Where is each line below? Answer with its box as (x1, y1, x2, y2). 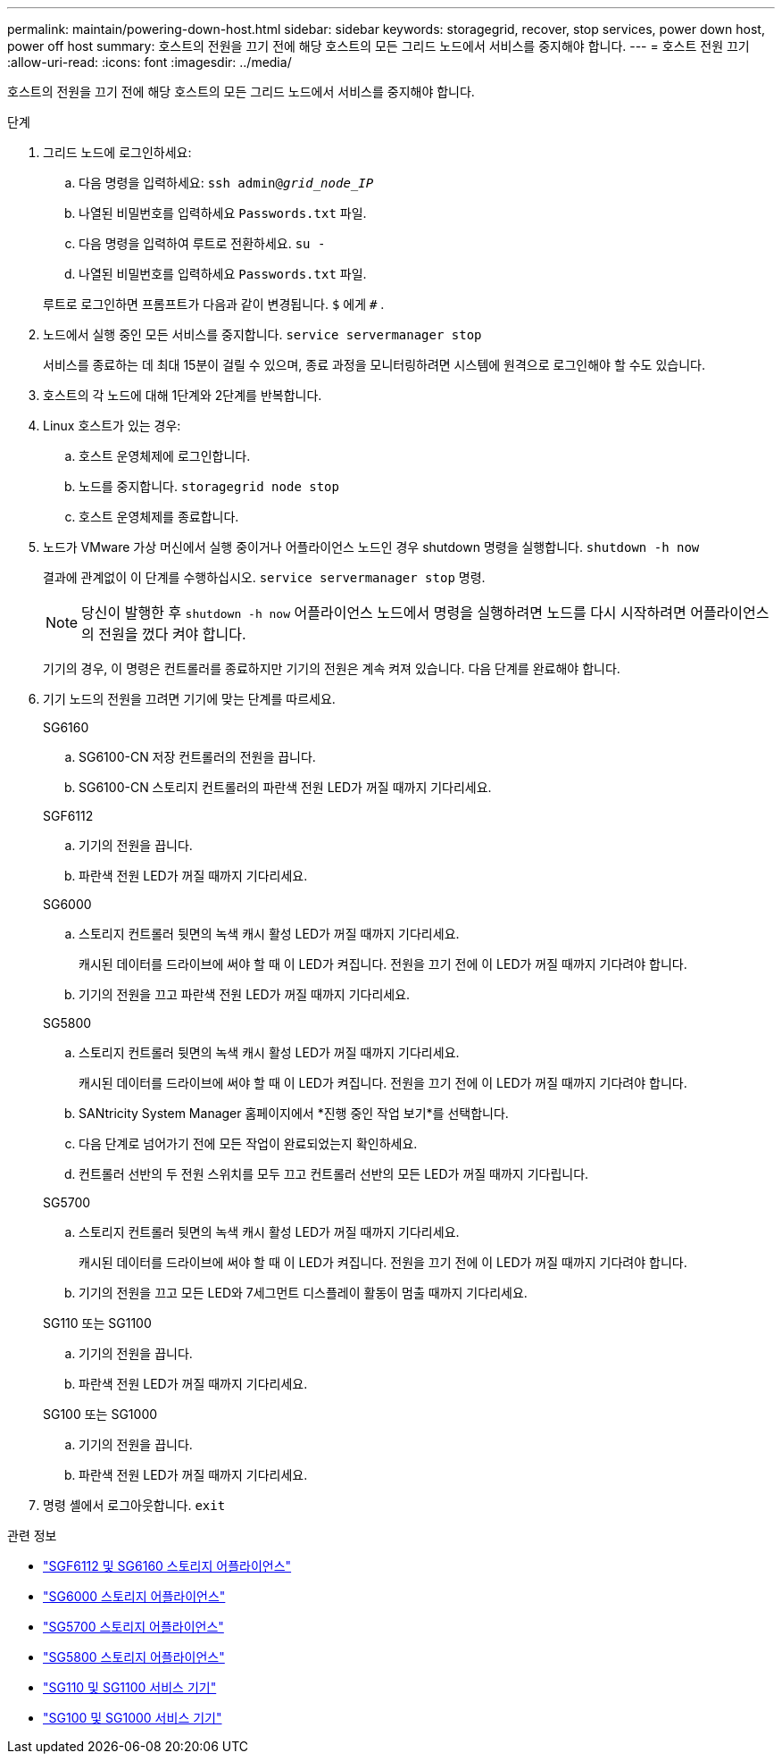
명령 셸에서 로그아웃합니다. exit (43, 1498, 226, 1513)
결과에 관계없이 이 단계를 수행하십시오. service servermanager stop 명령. (43, 570, 486, 585)
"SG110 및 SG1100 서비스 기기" (43, 1680, 217, 1695)
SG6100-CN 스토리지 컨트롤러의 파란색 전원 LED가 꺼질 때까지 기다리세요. (79, 780, 492, 795)
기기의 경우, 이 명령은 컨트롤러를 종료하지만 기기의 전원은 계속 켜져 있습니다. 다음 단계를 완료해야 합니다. (43, 661, 620, 676)
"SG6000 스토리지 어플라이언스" (43, 1589, 226, 1604)
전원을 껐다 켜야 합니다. (98, 625, 246, 643)
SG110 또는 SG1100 (43, 1315, 152, 1331)
